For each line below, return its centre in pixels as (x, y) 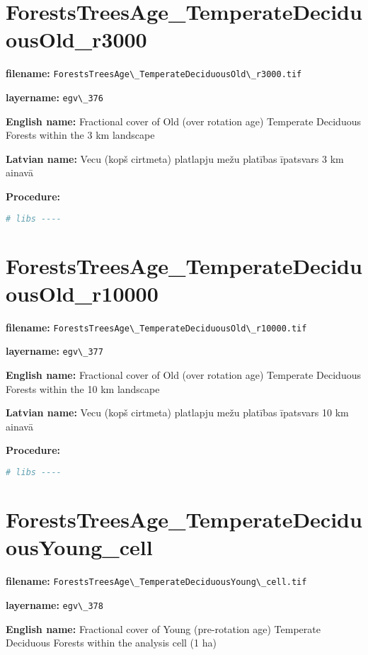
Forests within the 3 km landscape (80, 135)
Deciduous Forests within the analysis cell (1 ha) (111, 643)
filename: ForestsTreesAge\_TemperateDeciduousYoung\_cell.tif (156, 581)
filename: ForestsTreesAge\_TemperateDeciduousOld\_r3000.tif (154, 73)
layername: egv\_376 (54, 97)
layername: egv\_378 (54, 604)
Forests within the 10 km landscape (83, 388)
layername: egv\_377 (54, 351)
